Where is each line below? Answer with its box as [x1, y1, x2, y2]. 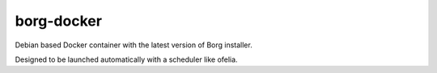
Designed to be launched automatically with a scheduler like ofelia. [15, 55, 238, 64]
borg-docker [15, 12, 103, 30]
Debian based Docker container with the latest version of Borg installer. [15, 40, 252, 50]
